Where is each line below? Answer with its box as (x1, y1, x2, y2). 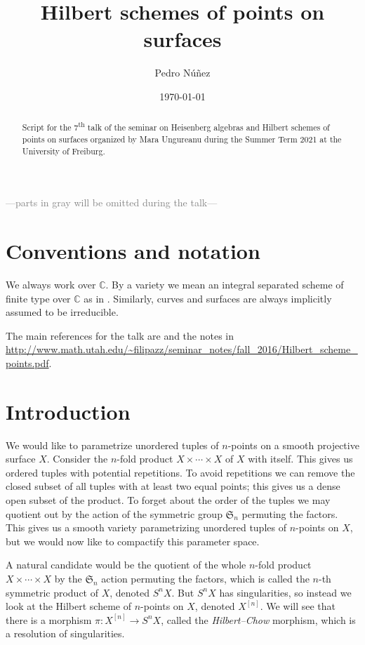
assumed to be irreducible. (6, 305, 119, 319)
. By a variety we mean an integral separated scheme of (105, 277, 344, 291)
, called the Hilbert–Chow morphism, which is (161, 612, 356, 627)
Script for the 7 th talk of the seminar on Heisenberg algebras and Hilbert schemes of (22, 119, 330, 133)
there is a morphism (6, 612, 92, 627)
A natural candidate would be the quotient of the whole (6, 557, 246, 572)
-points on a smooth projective (227, 437, 359, 452)
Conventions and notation (6, 237, 260, 265)
